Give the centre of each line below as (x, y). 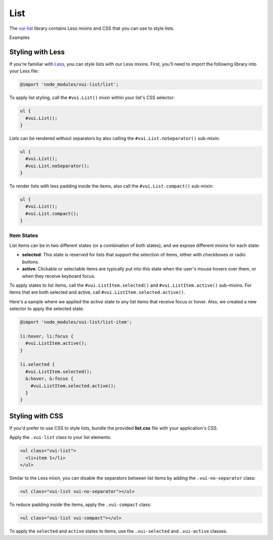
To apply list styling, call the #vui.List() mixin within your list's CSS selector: (92, 98)
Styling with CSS (36, 416)
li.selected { (37, 365)
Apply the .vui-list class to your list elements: (60, 437)
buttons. (31, 262)
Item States (24, 235)
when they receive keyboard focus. (59, 276)
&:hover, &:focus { (50, 379)
